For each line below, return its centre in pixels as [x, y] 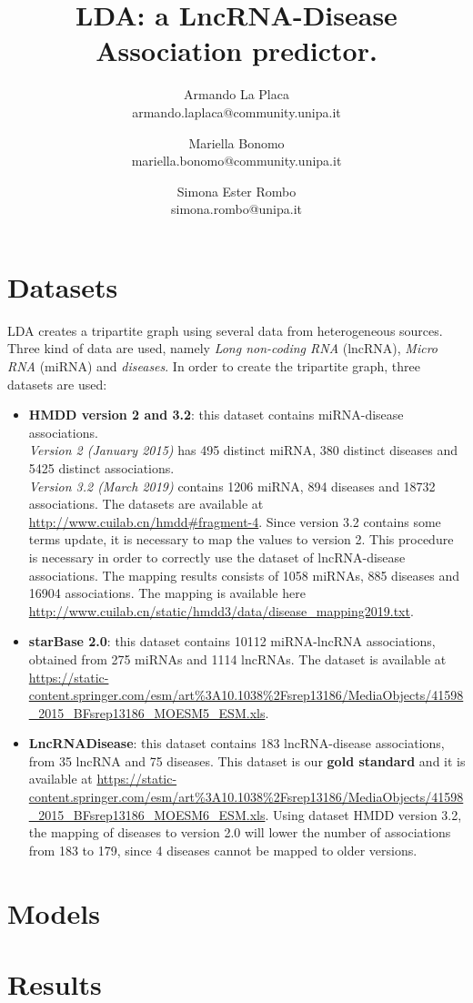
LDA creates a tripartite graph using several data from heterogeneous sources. [225, 330]
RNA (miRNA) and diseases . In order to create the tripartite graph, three [214, 366]
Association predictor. [236, 51]
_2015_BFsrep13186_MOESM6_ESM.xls [147, 814]
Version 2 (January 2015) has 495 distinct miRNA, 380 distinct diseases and [243, 450]
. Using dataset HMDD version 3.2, [363, 814]
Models [54, 912]
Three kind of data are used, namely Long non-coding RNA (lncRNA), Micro [223, 348]
